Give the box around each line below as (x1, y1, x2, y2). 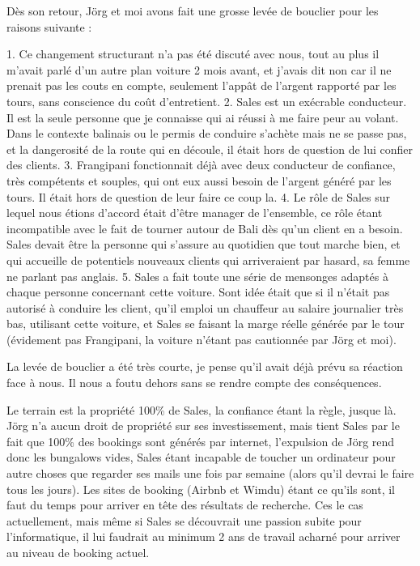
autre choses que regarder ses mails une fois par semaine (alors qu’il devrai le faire (6, 465, 414, 482)
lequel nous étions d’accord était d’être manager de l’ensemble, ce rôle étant (6, 204, 383, 221)
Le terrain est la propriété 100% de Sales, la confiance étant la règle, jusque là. (6, 401, 397, 418)
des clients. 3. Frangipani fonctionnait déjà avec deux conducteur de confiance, (6, 156, 396, 173)
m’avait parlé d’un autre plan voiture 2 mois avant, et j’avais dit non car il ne (6, 61, 392, 78)
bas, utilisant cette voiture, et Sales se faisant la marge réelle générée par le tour (6, 315, 405, 332)
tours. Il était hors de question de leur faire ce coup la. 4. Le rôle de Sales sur (6, 188, 391, 205)
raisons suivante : (6, 18, 92, 35)
